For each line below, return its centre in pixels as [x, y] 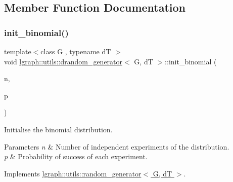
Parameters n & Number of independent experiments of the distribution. [117, 146]
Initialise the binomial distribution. [58, 129]
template [18, 51]
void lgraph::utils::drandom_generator [63, 61]
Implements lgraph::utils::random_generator [73, 173]
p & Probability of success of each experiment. [76, 156]
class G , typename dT [76, 51]
